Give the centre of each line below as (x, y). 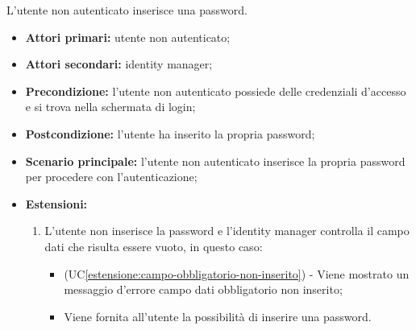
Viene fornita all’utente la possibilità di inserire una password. (218, 316)
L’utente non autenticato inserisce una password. (127, 10)
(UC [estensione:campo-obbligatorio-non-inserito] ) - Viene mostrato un (237, 273)
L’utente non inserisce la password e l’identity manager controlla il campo (227, 231)
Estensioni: (56, 203)
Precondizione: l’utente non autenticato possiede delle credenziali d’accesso (216, 91)
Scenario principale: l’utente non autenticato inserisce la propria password (215, 161)
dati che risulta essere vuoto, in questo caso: (154, 246)
